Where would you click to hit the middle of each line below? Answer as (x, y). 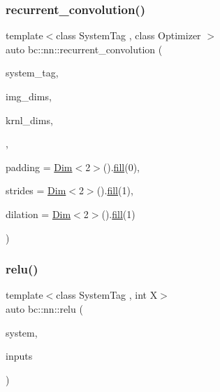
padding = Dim (39, 167)
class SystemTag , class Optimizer (129, 35)
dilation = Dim (38, 214)
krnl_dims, (29, 120)
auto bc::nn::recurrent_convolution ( (84, 49)
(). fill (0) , (121, 167)
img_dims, (29, 96)
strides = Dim (36, 190)
